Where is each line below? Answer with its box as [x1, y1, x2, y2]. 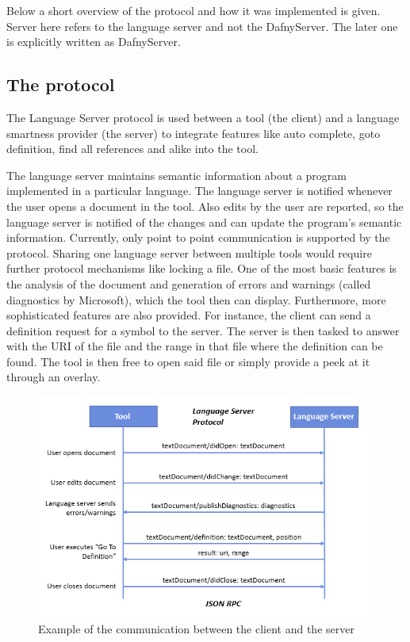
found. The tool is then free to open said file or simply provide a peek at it [6, 353, 370, 369]
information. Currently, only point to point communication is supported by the [6, 229, 390, 246]
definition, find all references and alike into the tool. [6, 140, 259, 157]
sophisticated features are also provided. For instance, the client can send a [6, 307, 371, 323]
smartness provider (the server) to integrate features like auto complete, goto [6, 124, 381, 141]
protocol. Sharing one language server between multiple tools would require [6, 244, 372, 261]
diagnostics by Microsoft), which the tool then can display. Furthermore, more [6, 291, 386, 308]
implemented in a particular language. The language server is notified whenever [6, 182, 393, 199]
